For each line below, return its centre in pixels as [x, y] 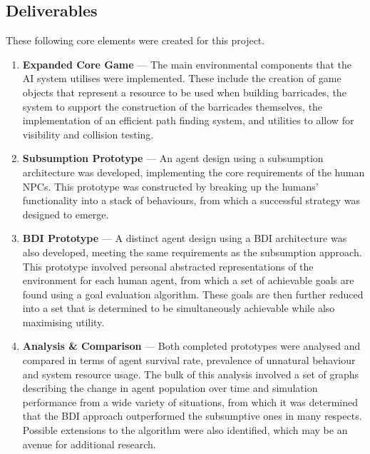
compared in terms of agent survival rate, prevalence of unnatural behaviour [189, 360]
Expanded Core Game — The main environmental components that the [187, 64]
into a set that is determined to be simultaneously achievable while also [179, 308]
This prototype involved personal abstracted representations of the [168, 266]
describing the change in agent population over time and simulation [170, 388]
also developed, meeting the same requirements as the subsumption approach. [192, 252]
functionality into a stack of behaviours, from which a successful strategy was [191, 200]
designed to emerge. [66, 214]
